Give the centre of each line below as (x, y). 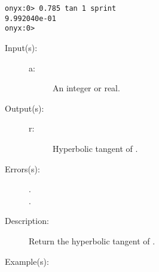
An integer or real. (86, 88)
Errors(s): (22, 168)
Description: (27, 221)
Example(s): (27, 261)
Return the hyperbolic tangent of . (92, 240)
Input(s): (21, 47)
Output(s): (25, 108)
